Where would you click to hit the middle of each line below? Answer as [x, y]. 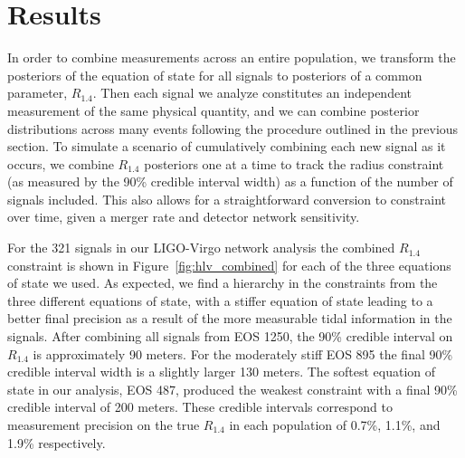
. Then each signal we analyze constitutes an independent [252, 93]
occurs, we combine [61, 163]
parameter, [38, 93]
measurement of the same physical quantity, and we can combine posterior [214, 110]
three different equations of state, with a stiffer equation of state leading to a [220, 300]
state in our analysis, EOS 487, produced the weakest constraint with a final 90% [232, 389]
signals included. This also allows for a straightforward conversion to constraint [227, 199]
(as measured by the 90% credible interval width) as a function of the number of [230, 181]
